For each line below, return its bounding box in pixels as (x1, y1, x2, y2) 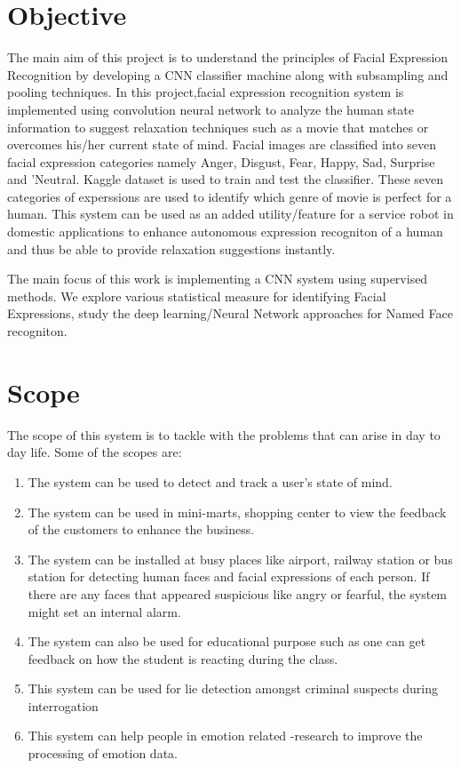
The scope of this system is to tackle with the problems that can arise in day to (7, 425, 441, 444)
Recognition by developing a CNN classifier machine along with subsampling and (7, 65, 449, 84)
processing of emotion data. (28, 744, 178, 763)
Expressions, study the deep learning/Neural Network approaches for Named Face (7, 304, 453, 323)
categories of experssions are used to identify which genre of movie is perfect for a (7, 187, 452, 205)
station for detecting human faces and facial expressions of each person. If (28, 567, 430, 586)
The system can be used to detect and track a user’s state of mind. (28, 472, 393, 491)
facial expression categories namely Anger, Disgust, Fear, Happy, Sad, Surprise (7, 152, 435, 171)
